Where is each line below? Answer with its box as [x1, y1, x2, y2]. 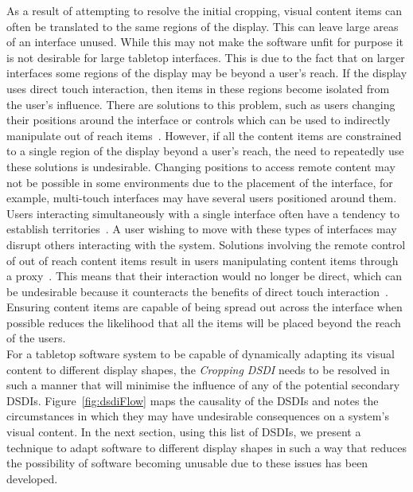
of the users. [6, 330, 66, 346]
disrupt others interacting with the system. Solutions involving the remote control [6, 236, 406, 252]
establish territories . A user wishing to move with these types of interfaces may [6, 221, 397, 237]
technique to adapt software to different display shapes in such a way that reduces [6, 439, 407, 455]
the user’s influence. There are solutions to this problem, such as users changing [6, 96, 395, 112]
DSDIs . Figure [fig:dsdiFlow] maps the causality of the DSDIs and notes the [6, 392, 379, 408]
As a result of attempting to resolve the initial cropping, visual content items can [6, 2, 403, 18]
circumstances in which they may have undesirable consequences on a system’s [6, 408, 389, 424]
